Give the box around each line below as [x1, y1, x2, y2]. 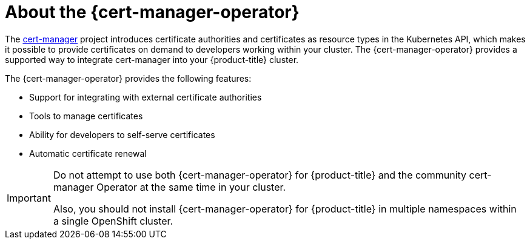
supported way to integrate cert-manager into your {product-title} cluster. [5, 54, 299, 65]
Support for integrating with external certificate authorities [29, 91, 262, 102]
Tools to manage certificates [29, 110, 143, 121]
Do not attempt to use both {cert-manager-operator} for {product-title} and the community [53, 168, 467, 181]
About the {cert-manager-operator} [5, 2, 300, 22]
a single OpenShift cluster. [53, 214, 173, 227]
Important [7, 191, 51, 204]
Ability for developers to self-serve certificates [29, 129, 215, 140]
